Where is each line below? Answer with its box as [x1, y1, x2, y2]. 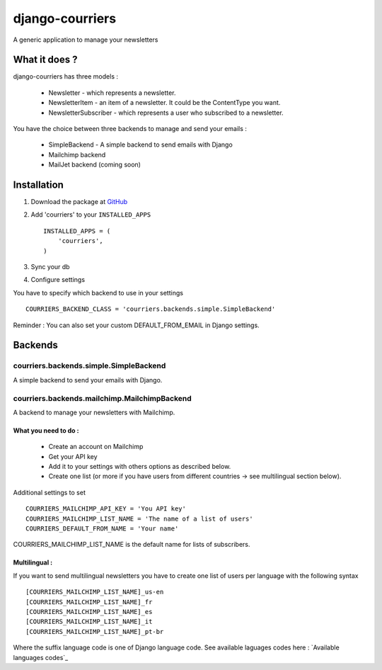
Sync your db [30, 263, 70, 271]
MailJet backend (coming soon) [48, 160, 141, 169]
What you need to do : [13, 426, 79, 435]
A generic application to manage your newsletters [13, 35, 158, 44]
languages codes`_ [13, 653, 69, 662]
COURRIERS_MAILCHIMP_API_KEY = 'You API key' [25, 505, 187, 513]
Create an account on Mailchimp [48, 443, 144, 451]
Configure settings [30, 276, 85, 284]
